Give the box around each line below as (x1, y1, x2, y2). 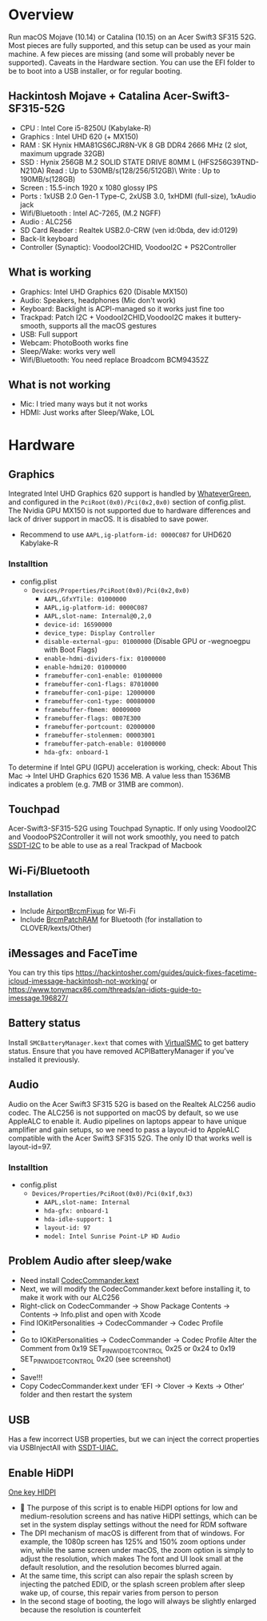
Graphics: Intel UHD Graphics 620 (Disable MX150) (19, 287, 188, 296)
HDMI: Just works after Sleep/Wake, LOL (19, 408, 155, 417)
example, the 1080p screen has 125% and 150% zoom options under (19, 1536, 246, 1547)
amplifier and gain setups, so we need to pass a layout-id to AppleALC (8, 1124, 240, 1134)
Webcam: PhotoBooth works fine (19, 338, 130, 348)
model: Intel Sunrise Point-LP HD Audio (43, 1232, 181, 1241)
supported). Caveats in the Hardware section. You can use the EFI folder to (8, 58, 256, 67)
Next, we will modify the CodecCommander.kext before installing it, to (19, 1284, 250, 1293)
